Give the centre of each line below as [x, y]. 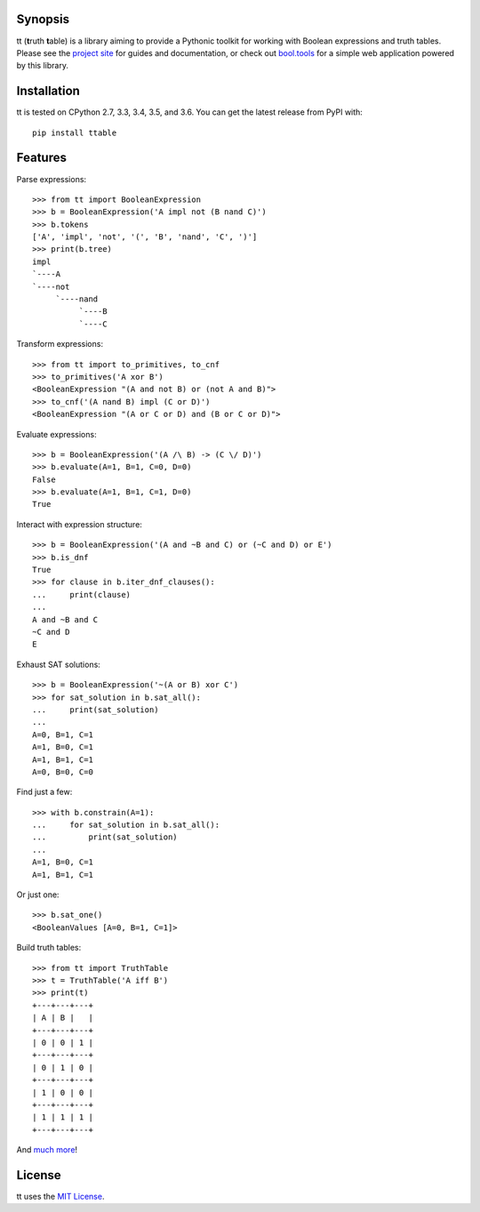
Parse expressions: [52, 179]
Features [41, 158]
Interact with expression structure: [79, 524]
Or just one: [38, 895]
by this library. [42, 66]
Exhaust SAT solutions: [59, 664]
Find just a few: [44, 792]
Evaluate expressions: [56, 434]
